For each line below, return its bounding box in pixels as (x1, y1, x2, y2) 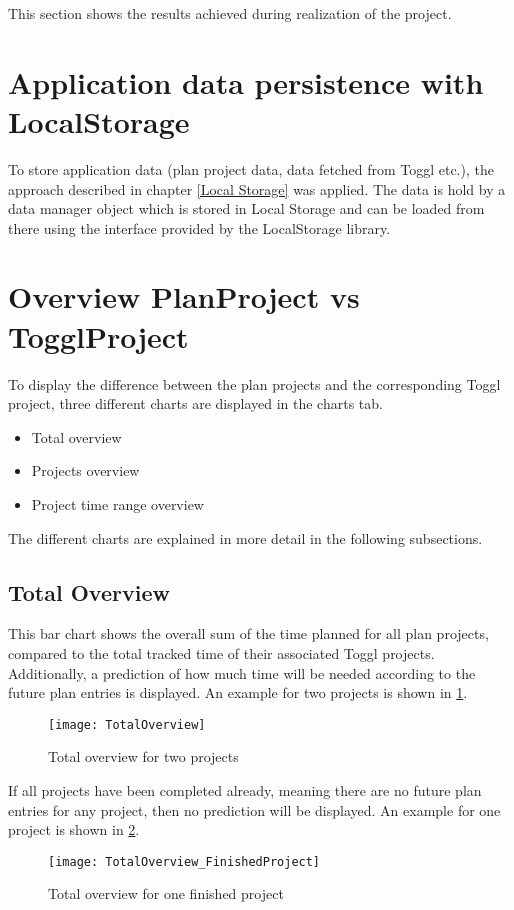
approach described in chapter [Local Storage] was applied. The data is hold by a (8, 178, 506, 199)
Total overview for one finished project (48, 883, 284, 904)
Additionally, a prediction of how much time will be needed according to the (8, 662, 476, 683)
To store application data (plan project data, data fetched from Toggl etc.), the (8, 158, 494, 179)
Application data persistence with (8, 61, 484, 102)
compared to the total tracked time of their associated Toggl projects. (8, 642, 435, 663)
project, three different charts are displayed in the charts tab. (8, 393, 383, 414)
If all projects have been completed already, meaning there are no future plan (8, 779, 482, 800)
